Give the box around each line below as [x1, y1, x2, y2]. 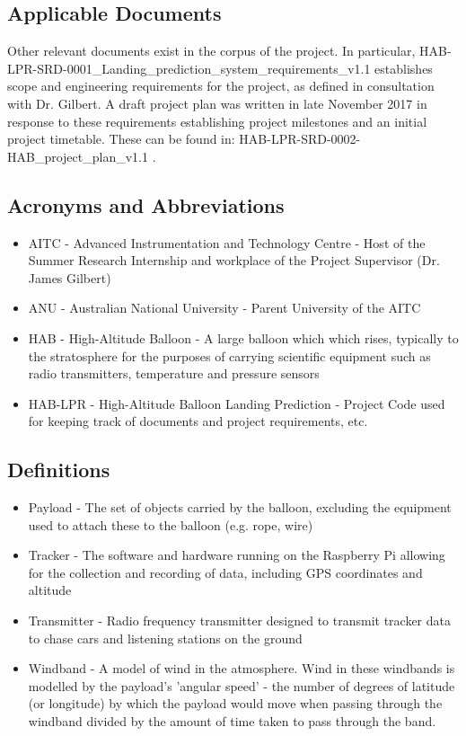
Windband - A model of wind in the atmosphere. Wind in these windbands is [28, 659, 455, 678]
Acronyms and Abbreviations [7, 191, 285, 218]
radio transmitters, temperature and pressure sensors [28, 364, 320, 383]
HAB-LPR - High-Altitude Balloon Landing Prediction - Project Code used [28, 394, 445, 412]
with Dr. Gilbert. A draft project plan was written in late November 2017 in [7, 93, 427, 112]
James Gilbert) [28, 268, 111, 287]
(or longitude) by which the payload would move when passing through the [28, 694, 443, 713]
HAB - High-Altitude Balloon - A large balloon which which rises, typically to [28, 328, 459, 347]
